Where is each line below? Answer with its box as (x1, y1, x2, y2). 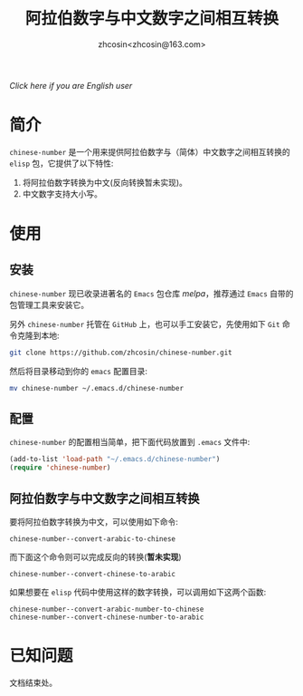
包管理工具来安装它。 (9, 299, 89, 310)
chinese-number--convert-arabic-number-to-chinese (9, 604, 204, 614)
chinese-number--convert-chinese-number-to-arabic (9, 613, 204, 622)
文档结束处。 (9, 677, 57, 688)
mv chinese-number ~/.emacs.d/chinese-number (9, 383, 184, 392)
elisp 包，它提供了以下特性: (9, 158, 114, 169)
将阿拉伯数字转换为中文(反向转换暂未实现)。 (22, 177, 188, 188)
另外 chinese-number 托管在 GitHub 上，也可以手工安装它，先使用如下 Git (9, 318, 280, 329)
